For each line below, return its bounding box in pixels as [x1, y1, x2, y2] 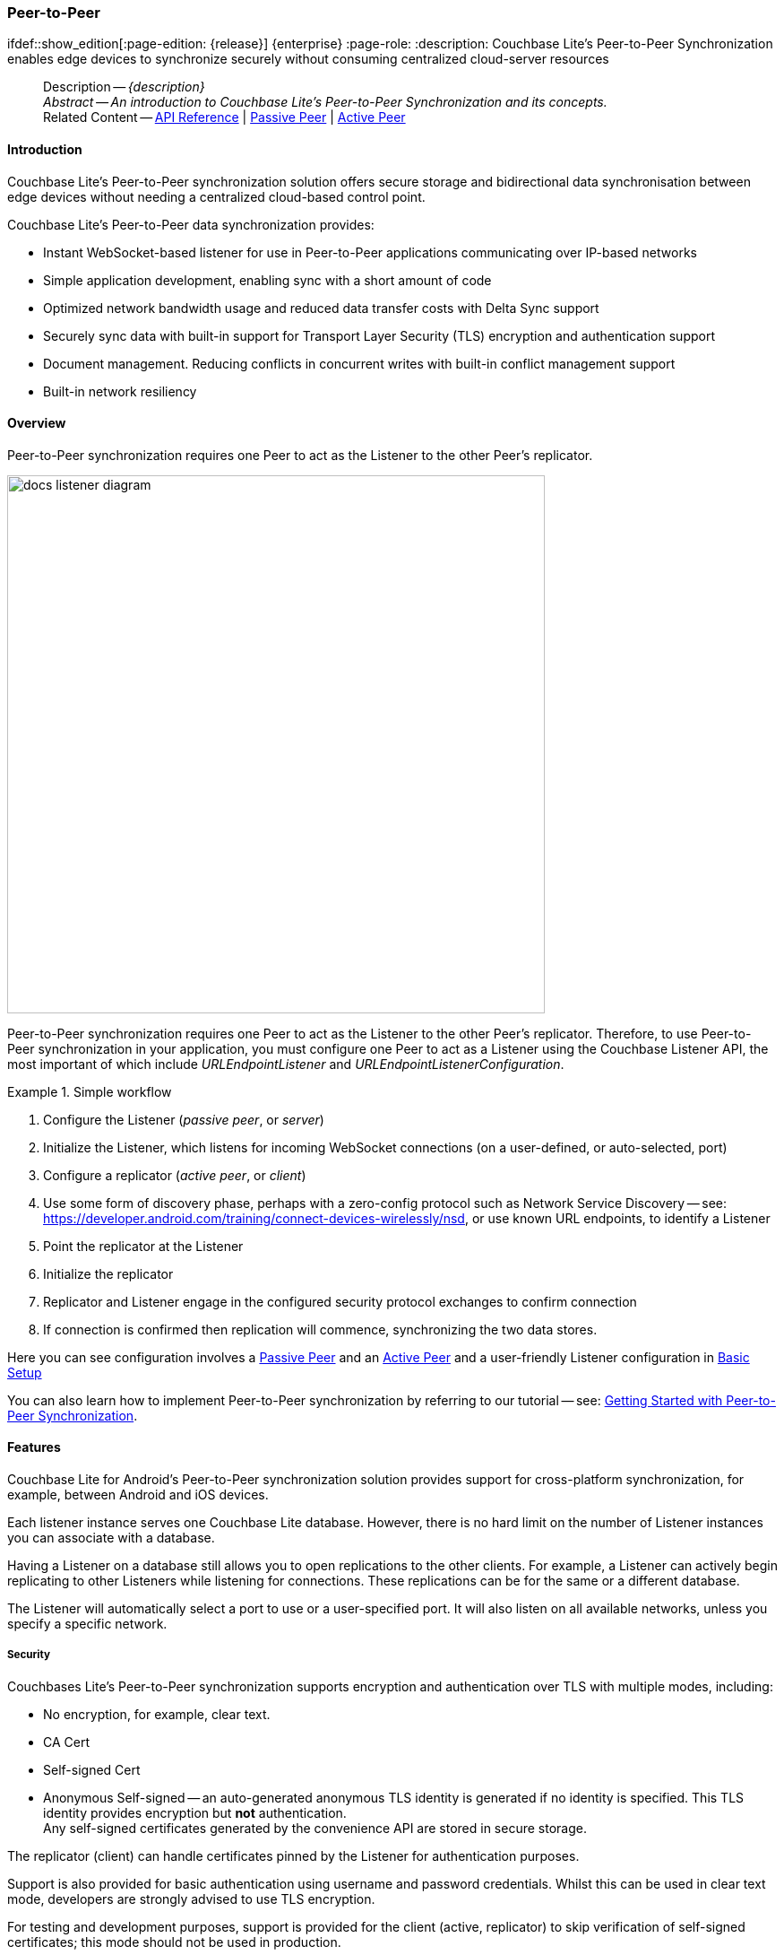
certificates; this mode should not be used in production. [7, 1933, 341, 1950]
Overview [7, 415, 66, 431]
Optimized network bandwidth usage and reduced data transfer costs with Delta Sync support [43, 300, 599, 316]
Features [7, 1439, 61, 1455]
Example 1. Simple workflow [7, 1083, 172, 1099]
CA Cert [43, 1733, 90, 1750]
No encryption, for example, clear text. [43, 1706, 271, 1722]
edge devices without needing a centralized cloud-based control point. [7, 188, 426, 204]
